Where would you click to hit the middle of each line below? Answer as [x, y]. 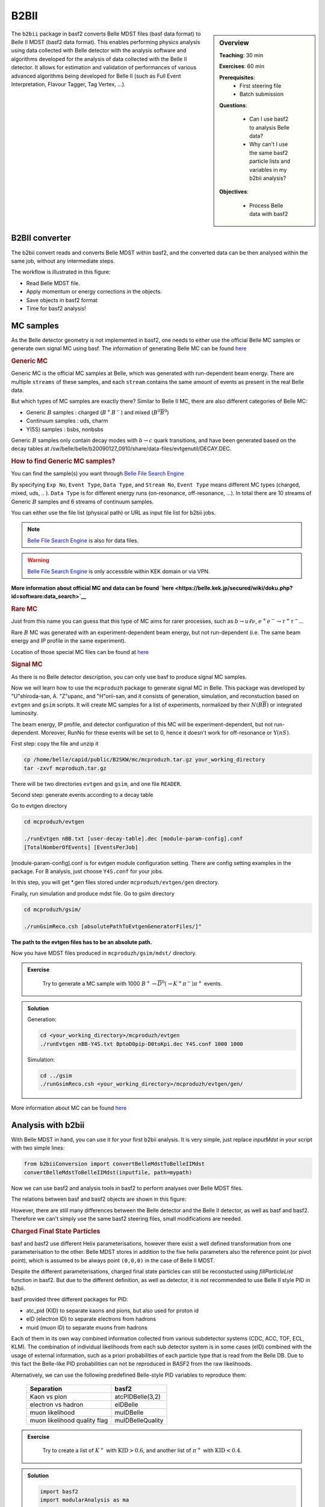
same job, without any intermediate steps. [63, 261]
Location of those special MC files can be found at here [80, 652]
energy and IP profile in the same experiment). [69, 641]
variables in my [268, 169]
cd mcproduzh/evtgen [54, 822]
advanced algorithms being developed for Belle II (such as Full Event [96, 76]
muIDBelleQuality [139, 1420]
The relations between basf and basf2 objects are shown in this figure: [99, 1199]
